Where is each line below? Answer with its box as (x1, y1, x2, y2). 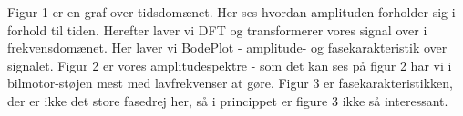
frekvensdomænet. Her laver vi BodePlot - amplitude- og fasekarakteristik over (7, 38, 448, 57)
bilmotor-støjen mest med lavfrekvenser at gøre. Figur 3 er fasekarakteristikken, (7, 73, 453, 92)
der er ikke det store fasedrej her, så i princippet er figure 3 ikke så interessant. (7, 91, 448, 110)
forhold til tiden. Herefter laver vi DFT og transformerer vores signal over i (7, 20, 427, 39)
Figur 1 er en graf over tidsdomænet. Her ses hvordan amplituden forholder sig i (7, 3, 456, 21)
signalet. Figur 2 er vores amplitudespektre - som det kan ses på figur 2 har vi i (7, 55, 452, 74)
